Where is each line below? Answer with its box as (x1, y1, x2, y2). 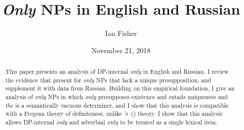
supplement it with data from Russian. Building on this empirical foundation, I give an (5, 84, 235, 93)
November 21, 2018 (91, 45, 151, 55)
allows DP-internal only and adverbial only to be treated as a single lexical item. (5, 118, 218, 126)
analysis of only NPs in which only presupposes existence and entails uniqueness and (5, 93, 228, 101)
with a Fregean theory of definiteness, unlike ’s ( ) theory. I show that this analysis (5, 109, 223, 118)
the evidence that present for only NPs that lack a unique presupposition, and (5, 75, 211, 84)
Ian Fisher (105, 28, 137, 38)
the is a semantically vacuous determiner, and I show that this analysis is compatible (5, 101, 229, 109)
